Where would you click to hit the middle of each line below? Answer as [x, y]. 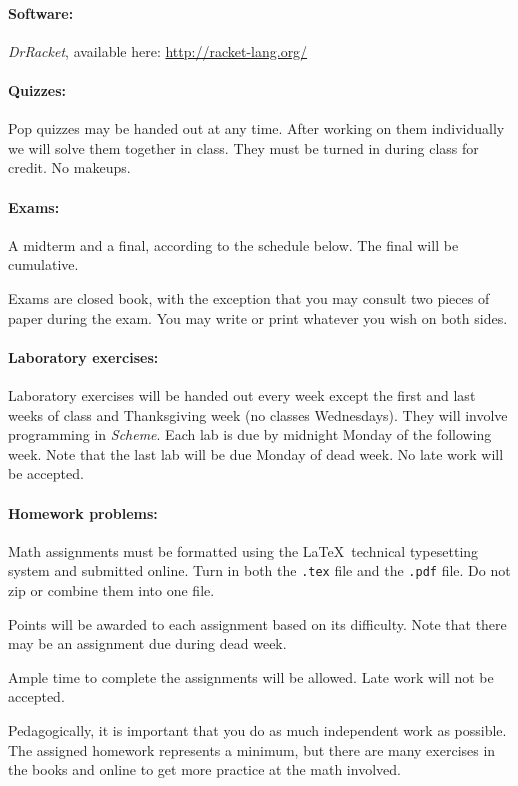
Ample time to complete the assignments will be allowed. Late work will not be [251, 676]
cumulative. [43, 264]
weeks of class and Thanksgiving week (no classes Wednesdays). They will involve [258, 414]
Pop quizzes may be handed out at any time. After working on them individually [256, 128]
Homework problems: [83, 512]
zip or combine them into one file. [111, 589]
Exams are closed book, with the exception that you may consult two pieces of [249, 297]
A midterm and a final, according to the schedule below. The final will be [233, 244]
